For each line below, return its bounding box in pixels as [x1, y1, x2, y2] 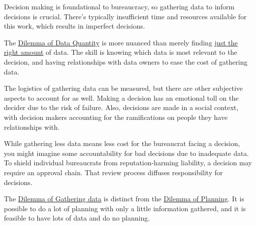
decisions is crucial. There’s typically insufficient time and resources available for [4, 11, 247, 21]
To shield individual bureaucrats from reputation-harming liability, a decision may [4, 157, 252, 168]
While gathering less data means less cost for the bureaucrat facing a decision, [4, 138, 240, 149]
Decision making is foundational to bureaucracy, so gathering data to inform [4, 1, 235, 11]
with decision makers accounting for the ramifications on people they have [4, 112, 228, 122]
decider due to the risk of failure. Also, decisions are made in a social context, [4, 102, 239, 113]
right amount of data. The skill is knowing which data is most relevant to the [4, 47, 237, 57]
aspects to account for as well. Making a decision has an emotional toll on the [4, 92, 239, 103]
